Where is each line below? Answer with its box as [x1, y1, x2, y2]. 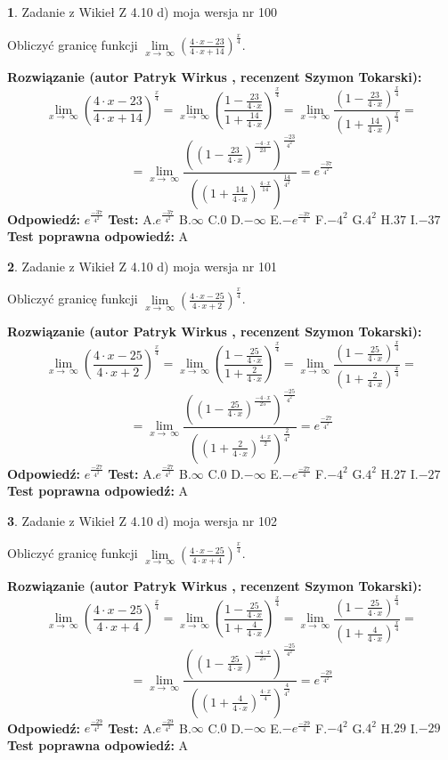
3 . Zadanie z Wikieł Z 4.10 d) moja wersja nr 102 [7, 511, 278, 530]
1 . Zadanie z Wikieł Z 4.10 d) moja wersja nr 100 [7, 3, 278, 20]
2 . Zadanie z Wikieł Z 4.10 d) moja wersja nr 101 [7, 256, 278, 275]
